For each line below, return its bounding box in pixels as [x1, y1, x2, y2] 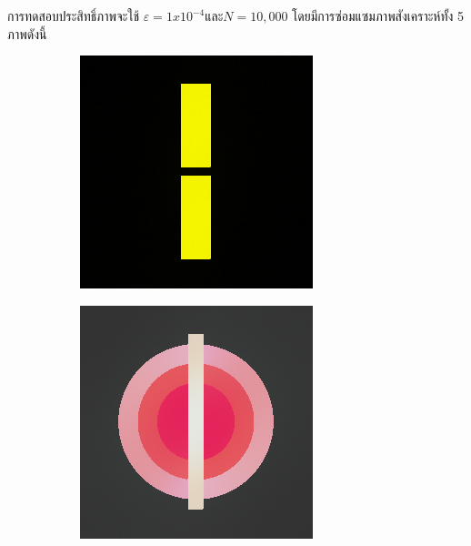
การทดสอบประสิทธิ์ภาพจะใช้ [7, 6, 140, 25]
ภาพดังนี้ [7, 24, 47, 43]
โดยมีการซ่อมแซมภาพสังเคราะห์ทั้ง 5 [292, 6, 465, 25]
